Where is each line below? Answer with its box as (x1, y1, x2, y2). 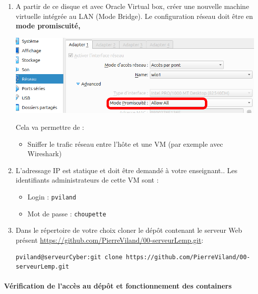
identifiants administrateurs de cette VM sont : (15, 175, 159, 185)
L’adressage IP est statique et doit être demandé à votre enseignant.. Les (15, 165, 238, 175)
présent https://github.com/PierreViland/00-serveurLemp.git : (15, 234, 203, 245)
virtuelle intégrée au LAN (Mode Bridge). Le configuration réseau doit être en (15, 10, 253, 21)
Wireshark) (27, 148, 62, 159)
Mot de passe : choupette (27, 208, 106, 218)
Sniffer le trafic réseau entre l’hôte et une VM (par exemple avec (27, 138, 223, 149)
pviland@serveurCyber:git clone (15, 253, 123, 261)
